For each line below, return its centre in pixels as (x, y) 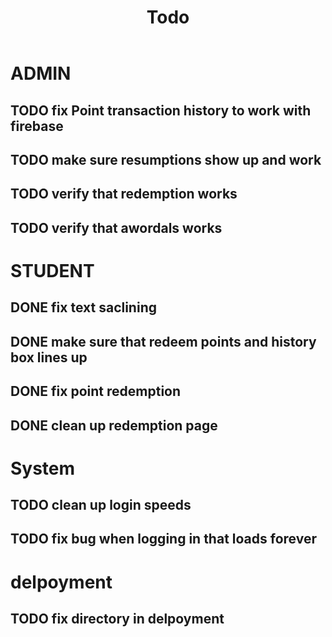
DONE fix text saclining (83, 307)
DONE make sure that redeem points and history (163, 341)
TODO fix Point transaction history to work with (161, 110)
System (43, 468)
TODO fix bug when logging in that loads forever (163, 539)
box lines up (49, 357)
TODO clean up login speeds (101, 505)
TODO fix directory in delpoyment (117, 619)
